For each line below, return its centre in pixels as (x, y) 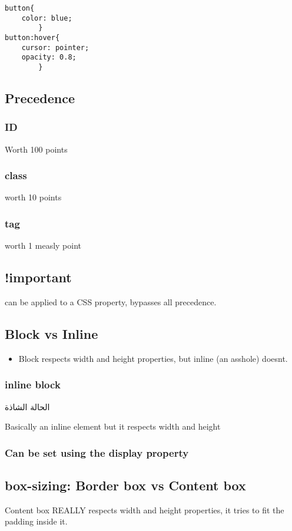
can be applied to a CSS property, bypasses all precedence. (111, 302)
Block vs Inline (52, 334)
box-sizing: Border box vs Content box (125, 485)
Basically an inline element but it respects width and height (113, 426)
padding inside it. (36, 521)
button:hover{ (32, 37)
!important (38, 277)
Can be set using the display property (97, 452)
